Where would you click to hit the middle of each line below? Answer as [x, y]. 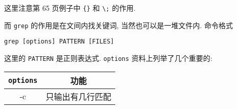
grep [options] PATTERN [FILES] [59, 42]
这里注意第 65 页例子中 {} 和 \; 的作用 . [70, 8]
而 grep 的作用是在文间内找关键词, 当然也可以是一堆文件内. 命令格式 [119, 25]
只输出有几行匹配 [79, 96]
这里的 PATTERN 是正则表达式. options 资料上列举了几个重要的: [108, 58]
